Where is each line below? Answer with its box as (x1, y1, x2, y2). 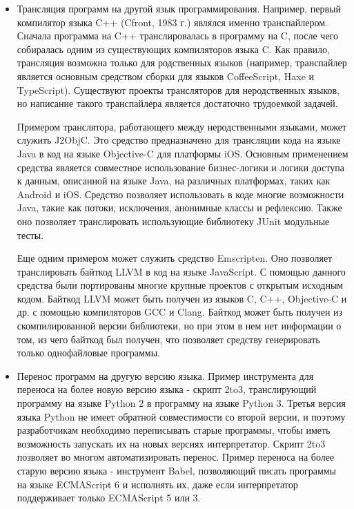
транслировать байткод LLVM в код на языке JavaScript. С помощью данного (17, 264, 346, 278)
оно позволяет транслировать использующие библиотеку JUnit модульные (17, 213, 330, 228)
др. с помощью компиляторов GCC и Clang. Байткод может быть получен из (17, 305, 343, 319)
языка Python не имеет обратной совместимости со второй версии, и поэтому (17, 409, 346, 423)
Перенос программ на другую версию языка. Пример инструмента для (17, 368, 314, 383)
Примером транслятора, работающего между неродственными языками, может (17, 119, 347, 133)
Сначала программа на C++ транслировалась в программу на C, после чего (17, 28, 338, 43)
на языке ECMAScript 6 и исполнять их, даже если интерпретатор (17, 477, 298, 491)
